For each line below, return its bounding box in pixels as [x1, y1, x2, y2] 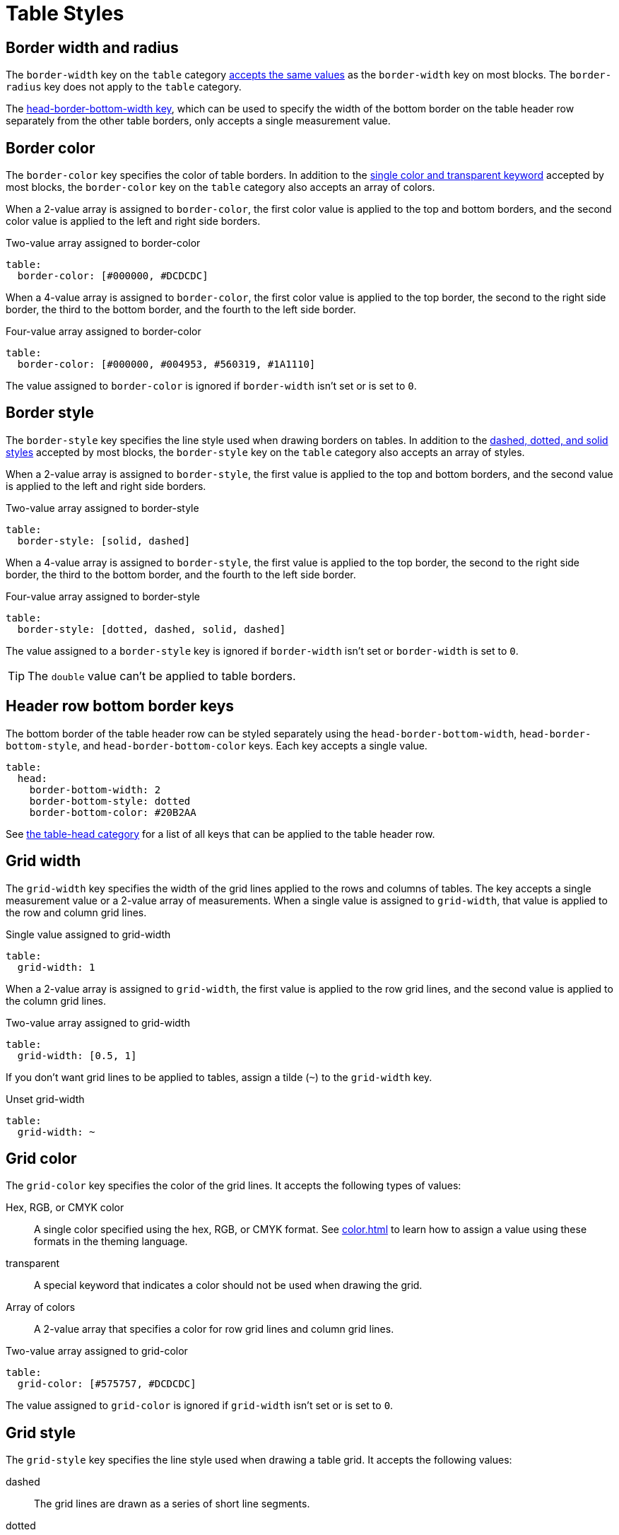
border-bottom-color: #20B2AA [29, 806, 196, 818]
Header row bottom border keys [6, 697, 235, 716]
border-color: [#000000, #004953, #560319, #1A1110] [17, 358, 316, 370]
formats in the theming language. [34, 1235, 188, 1248]
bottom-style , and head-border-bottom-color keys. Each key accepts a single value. [6, 739, 428, 752]
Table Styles [6, 1, 124, 25]
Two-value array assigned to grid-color [6, 1345, 188, 1358]
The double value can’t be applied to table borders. [28, 668, 296, 683]
